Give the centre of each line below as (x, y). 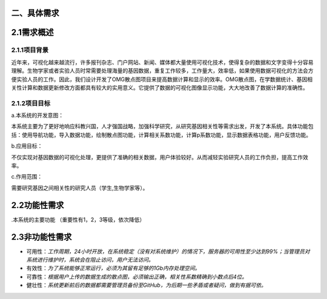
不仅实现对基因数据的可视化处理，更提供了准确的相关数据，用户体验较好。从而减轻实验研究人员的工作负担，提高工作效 (160, 157)
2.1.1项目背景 (30, 50)
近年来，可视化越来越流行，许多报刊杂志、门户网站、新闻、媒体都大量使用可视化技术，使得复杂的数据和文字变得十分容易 (162, 62)
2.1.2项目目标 (31, 103)
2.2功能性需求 (38, 205)
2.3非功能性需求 (41, 237)
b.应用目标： (27, 146)
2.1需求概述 (32, 32)
